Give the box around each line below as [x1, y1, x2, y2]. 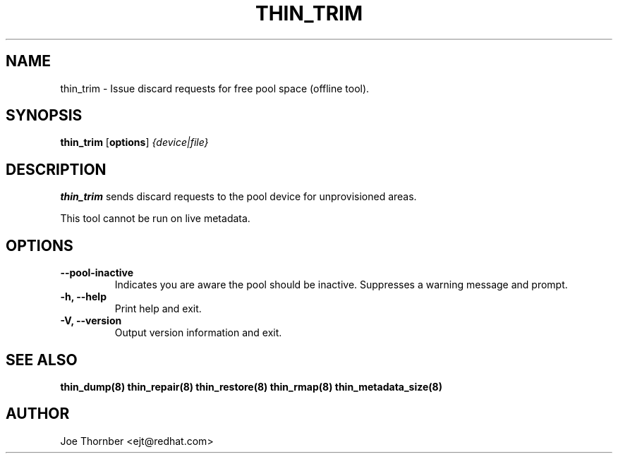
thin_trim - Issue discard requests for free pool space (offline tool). [60, 82, 370, 94]
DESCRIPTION [6, 160, 107, 178]
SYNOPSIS [6, 106, 83, 125]
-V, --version [60, 314, 122, 327]
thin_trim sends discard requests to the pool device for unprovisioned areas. [60, 190, 417, 203]
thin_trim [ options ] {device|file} [60, 136, 209, 149]
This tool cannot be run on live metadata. [60, 212, 250, 225]
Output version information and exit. [114, 326, 282, 339]
